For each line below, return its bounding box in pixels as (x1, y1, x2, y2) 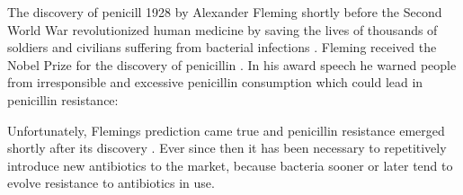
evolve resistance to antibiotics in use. (7, 173, 215, 192)
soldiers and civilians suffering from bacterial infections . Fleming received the (7, 38, 437, 57)
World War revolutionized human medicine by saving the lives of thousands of (7, 20, 438, 39)
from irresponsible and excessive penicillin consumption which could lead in (7, 73, 423, 92)
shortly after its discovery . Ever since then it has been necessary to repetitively (7, 138, 447, 157)
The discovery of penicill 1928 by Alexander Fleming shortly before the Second (7, 3, 442, 21)
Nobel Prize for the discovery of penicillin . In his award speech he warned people (7, 55, 457, 74)
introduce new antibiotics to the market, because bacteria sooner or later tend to (7, 155, 453, 174)
